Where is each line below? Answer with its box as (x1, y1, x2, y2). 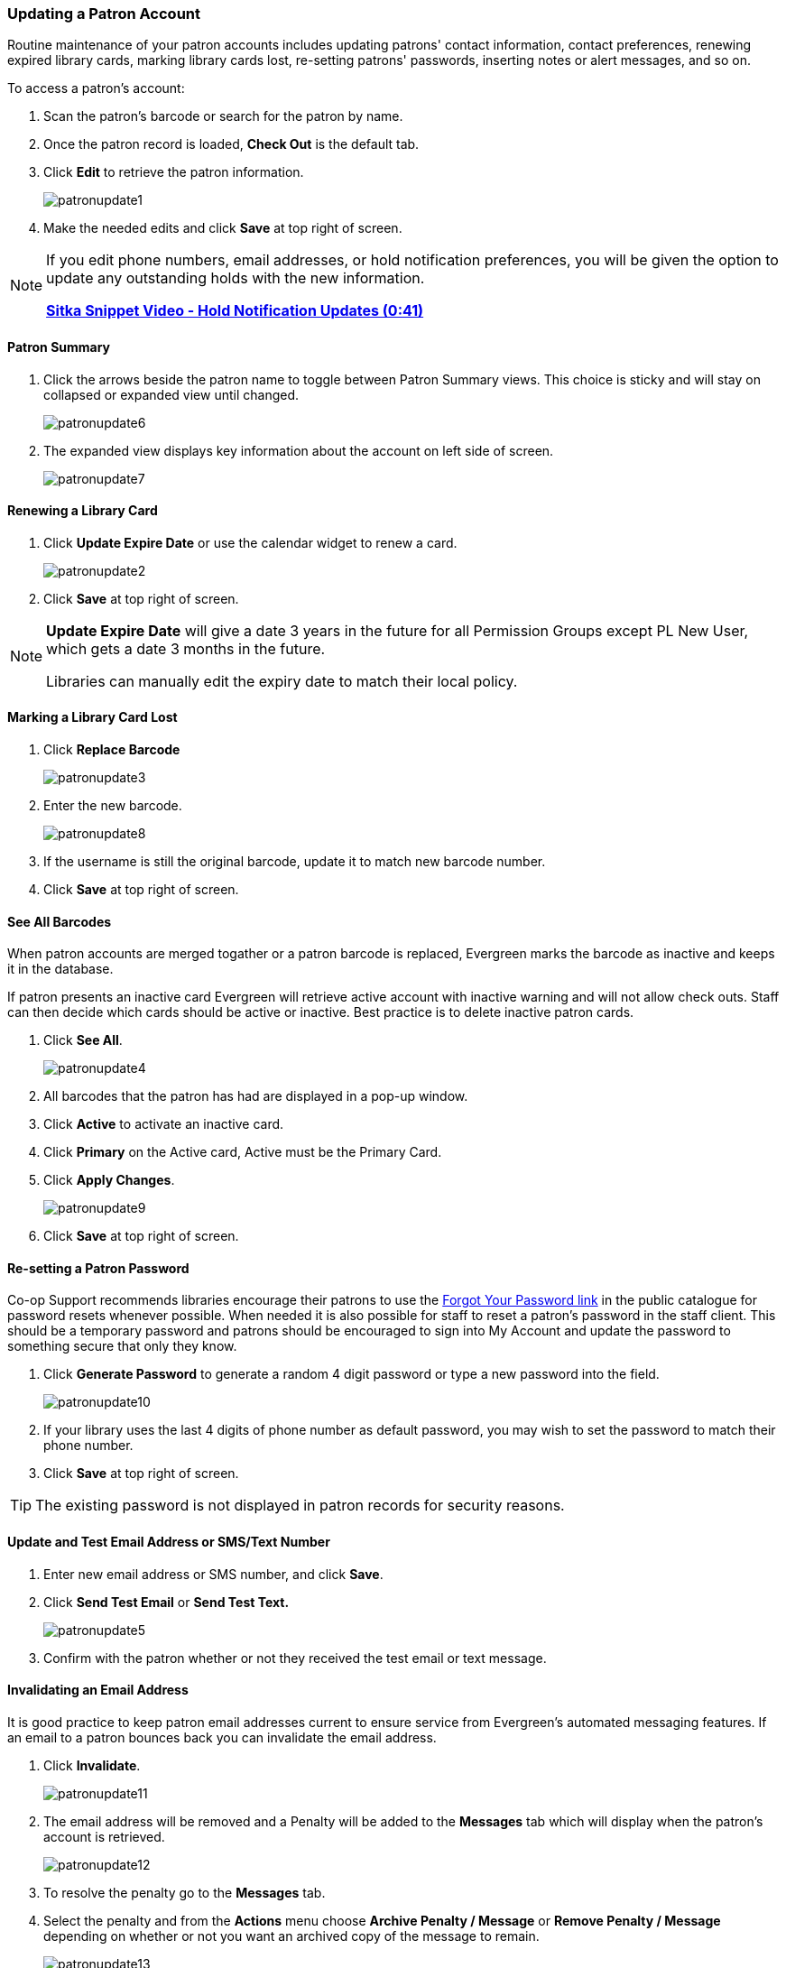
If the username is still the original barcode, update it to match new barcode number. (43, 854, 546, 870)
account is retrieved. (43, 1828, 165, 1844)
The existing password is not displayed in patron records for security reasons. (35, 1496, 565, 1515)
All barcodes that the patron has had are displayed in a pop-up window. (43, 1088, 468, 1104)
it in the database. (7, 961, 114, 977)
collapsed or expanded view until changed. (43, 386, 300, 402)
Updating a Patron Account (7, 5, 201, 23)
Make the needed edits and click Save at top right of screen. (43, 220, 402, 236)
